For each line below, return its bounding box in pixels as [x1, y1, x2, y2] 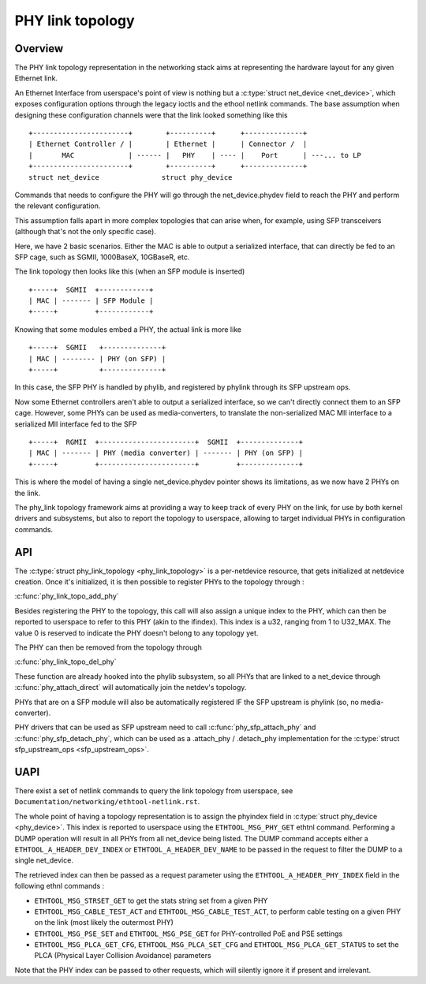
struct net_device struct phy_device [28, 173, 233, 181]
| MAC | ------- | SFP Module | [28, 296, 154, 305]
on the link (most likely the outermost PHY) [34, 918, 174, 927]
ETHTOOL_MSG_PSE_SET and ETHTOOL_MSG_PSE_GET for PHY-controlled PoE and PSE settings [34, 929, 343, 938]
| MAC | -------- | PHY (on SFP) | [28, 354, 166, 363]
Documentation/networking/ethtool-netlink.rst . [14, 797, 200, 807]
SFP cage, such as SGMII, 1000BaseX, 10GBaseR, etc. [14, 252, 190, 262]
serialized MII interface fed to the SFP [14, 419, 137, 429]
